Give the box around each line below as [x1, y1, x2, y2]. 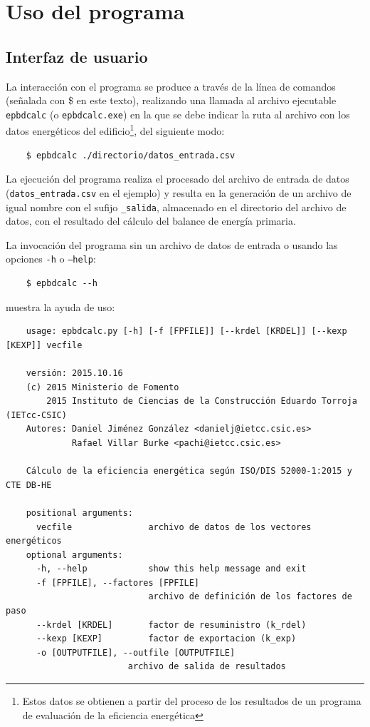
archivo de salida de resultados [127, 661, 286, 672]
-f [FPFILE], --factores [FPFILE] [36, 577, 200, 588]
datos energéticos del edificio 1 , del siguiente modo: [6, 121, 225, 138]
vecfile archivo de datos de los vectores [36, 522, 312, 532]
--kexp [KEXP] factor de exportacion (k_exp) [36, 634, 297, 644]
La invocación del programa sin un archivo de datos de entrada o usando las [6, 237, 338, 252]
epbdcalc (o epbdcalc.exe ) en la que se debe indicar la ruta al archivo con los [6, 106, 350, 121]
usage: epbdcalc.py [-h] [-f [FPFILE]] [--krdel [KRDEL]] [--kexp [26, 326, 347, 337]
